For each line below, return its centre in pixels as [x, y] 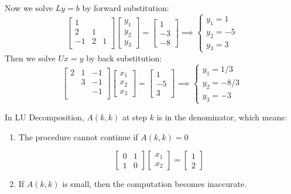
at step [134, 117]
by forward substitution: [126, 8]
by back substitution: [124, 58]
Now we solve [29, 8]
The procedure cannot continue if [78, 136]
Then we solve [30, 58]
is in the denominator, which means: [222, 117]
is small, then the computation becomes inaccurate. [155, 184]
